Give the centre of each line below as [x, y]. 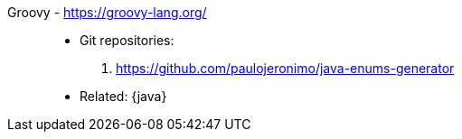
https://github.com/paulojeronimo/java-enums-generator [285, 68]
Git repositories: [127, 40]
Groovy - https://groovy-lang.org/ [107, 12]
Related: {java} [123, 96]
